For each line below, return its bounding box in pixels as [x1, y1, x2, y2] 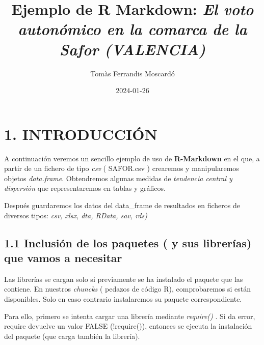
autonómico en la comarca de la [18, 18, 247, 40]
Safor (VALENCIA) [59, 38, 206, 60]
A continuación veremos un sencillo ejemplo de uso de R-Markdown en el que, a [4, 153, 260, 163]
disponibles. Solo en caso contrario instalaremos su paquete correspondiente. [4, 293, 242, 304]
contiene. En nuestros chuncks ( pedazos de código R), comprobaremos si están [4, 283, 251, 294]
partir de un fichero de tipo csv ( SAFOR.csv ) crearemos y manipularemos [4, 163, 239, 174]
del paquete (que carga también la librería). [4, 330, 140, 341]
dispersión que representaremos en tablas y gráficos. [4, 183, 166, 193]
